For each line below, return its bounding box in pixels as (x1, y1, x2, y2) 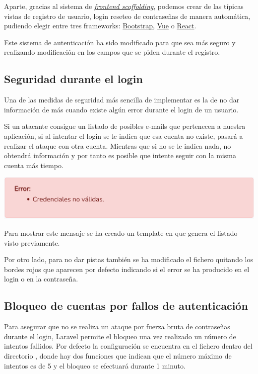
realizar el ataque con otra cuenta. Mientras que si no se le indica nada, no (4, 140, 231, 151)
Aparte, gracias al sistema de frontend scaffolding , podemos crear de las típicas (4, 1, 244, 11)
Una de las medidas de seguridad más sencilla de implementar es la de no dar (4, 94, 240, 105)
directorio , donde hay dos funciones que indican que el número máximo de (4, 351, 232, 361)
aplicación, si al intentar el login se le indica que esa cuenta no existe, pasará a (4, 130, 243, 141)
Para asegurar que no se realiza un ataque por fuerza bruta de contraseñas (4, 321, 230, 332)
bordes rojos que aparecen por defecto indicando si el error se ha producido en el (4, 264, 250, 274)
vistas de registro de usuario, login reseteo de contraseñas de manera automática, (4, 10, 251, 21)
